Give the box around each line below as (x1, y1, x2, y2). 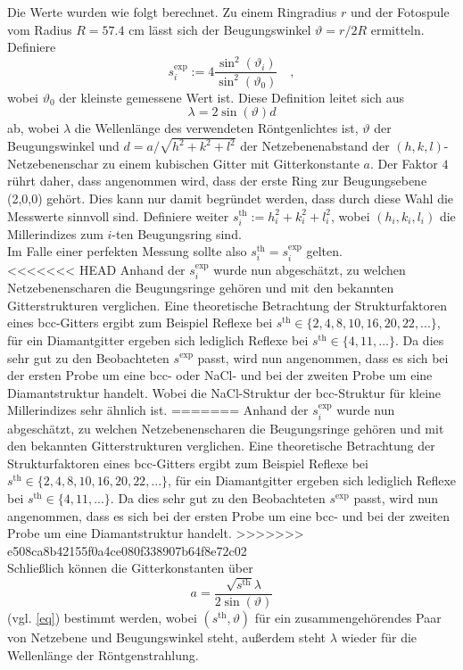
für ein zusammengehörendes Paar (254, 608, 442, 626)
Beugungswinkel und (7, 136, 120, 155)
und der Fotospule (350, 3, 450, 21)
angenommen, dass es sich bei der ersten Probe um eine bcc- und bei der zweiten (7, 506, 451, 525)
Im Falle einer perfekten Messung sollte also (7, 242, 247, 261)
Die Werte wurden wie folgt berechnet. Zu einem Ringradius (7, 3, 337, 21)
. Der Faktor (369, 153, 438, 172)
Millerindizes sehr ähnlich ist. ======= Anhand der (7, 401, 309, 419)
